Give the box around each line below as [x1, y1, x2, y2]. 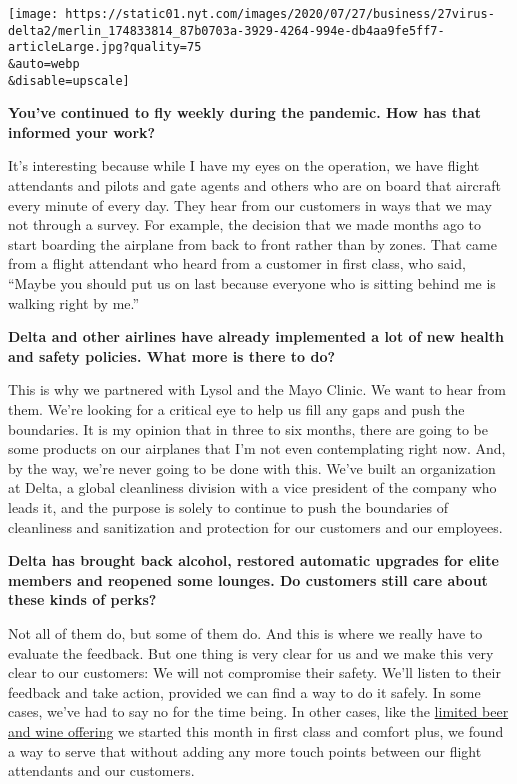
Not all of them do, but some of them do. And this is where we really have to [8, 622, 483, 643]
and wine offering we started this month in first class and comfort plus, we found [8, 720, 504, 741]
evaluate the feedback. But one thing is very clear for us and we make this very [8, 642, 494, 663]
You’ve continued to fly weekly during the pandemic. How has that [8, 102, 482, 123]
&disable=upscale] [8, 73, 130, 88]
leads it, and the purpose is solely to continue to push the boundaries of [8, 496, 449, 517]
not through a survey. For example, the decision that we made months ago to [8, 214, 482, 235]
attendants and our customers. [8, 760, 195, 781]
